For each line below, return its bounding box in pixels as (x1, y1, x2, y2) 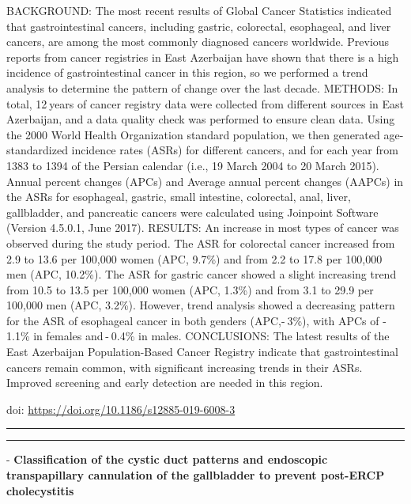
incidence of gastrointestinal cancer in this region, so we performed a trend (6, 64, 368, 81)
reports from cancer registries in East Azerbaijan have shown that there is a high (6, 48, 399, 65)
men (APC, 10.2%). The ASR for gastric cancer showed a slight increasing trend (6, 266, 397, 282)
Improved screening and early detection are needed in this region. (6, 374, 323, 391)
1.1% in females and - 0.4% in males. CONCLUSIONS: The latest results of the (6, 328, 390, 344)
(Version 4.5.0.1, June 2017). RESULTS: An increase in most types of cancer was (6, 219, 399, 236)
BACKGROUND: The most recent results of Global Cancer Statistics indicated (6, 2, 392, 18)
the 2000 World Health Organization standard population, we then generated (6, 126, 380, 142)
